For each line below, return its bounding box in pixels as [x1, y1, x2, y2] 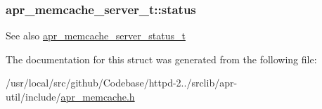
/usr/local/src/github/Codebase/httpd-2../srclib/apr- [6, 75, 238, 90]
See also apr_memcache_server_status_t [6, 28, 186, 43]
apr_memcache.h [60, 89, 135, 103]
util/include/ [6, 89, 61, 103]
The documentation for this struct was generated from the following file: [6, 51, 317, 66]
